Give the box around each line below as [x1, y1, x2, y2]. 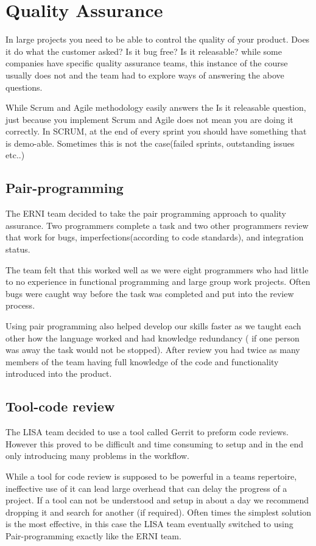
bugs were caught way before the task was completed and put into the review [5, 287, 294, 299]
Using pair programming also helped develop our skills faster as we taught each [5, 320, 301, 332]
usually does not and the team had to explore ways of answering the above [5, 68, 284, 81]
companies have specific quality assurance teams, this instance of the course [5, 57, 288, 69]
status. [5, 243, 30, 256]
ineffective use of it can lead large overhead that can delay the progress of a [5, 481, 287, 494]
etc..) [5, 149, 25, 161]
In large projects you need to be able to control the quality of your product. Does [5, 33, 310, 46]
